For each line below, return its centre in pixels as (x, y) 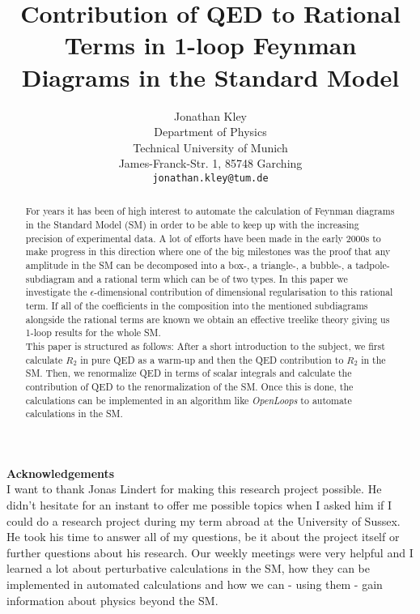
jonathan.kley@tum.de (210, 178)
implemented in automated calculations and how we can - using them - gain (195, 584)
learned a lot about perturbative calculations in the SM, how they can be (189, 568)
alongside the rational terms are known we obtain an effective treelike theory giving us (208, 319)
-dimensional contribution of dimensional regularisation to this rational (244, 292)
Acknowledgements (61, 473)
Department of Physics (210, 132)
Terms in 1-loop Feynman (210, 45)
